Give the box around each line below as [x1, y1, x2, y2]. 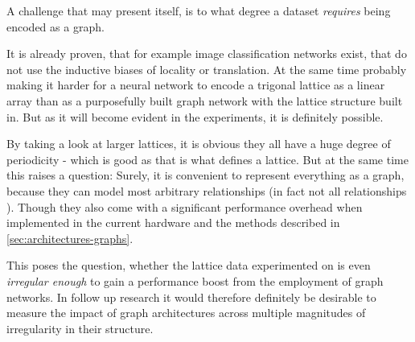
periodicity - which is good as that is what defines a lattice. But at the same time [6, 150, 409, 167]
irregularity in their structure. [6, 319, 154, 336]
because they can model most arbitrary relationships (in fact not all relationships [6, 182, 407, 199]
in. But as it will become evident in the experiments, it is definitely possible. [6, 108, 384, 125]
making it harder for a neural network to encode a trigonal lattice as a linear [6, 76, 385, 93]
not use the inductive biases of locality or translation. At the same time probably [6, 60, 407, 77]
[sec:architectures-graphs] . [6, 229, 134, 246]
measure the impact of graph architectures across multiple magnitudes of [6, 304, 366, 321]
